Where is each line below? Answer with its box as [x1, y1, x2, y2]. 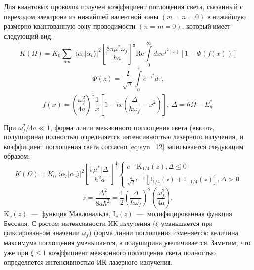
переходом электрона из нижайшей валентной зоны [4, 11, 159, 21]
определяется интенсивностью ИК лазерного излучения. [4, 257, 173, 267]
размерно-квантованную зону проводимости [4, 21, 136, 31]
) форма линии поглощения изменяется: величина [88, 227, 238, 238]
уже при [4, 247, 29, 257]
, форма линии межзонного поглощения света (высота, [50, 122, 215, 132]
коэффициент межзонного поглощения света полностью [48, 247, 216, 257]
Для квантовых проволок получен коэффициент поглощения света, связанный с [4, 1, 243, 11]
